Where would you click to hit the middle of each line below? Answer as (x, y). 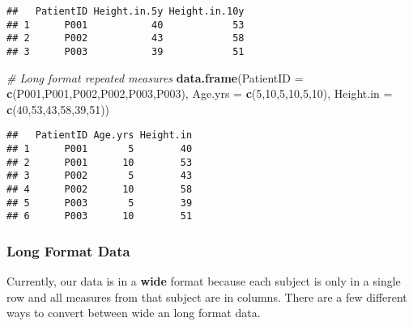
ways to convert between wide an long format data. (134, 313)
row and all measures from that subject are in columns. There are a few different (207, 296)
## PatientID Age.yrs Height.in (100, 135)
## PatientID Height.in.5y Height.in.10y (126, 11)
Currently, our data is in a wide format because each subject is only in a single (204, 281)
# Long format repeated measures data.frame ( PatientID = (155, 77)
